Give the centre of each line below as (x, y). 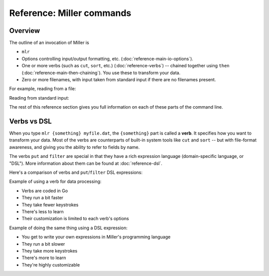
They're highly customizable (51, 265)
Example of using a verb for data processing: (55, 181)
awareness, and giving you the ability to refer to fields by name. (74, 147)
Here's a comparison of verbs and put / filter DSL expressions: (76, 172)
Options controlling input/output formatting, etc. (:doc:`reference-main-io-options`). (108, 59)
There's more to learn (44, 258)
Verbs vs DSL (30, 121)
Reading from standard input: (39, 98)
